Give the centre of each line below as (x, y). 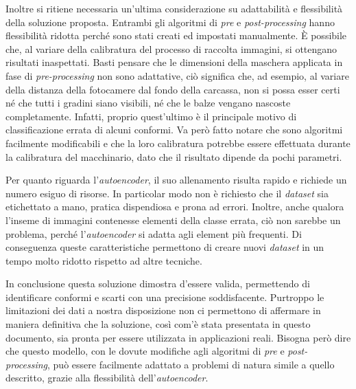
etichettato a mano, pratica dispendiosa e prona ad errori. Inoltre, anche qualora (175, 207)
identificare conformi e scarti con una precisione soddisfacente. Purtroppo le (165, 297)
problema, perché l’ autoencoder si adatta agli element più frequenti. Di (154, 233)
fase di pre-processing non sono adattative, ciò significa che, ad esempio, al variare (177, 75)
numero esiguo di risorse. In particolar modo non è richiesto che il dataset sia (167, 193)
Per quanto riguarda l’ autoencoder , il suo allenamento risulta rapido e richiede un (176, 180)
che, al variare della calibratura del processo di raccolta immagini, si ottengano (171, 48)
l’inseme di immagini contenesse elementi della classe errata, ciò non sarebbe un (173, 220)
